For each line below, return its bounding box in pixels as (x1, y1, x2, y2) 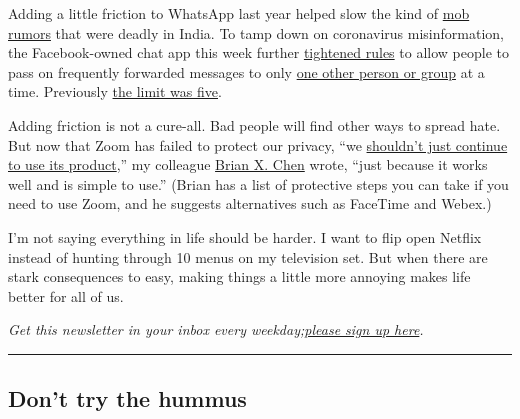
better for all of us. (8, 285, 124, 306)
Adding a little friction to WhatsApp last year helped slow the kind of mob (8, 3, 470, 23)
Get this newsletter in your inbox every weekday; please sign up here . (8, 319, 424, 340)
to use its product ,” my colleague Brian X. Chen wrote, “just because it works (8, 154, 488, 175)
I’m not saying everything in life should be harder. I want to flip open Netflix (8, 226, 482, 247)
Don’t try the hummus (8, 383, 247, 414)
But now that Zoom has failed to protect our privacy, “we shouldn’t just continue (8, 134, 508, 155)
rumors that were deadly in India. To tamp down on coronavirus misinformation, (8, 22, 504, 43)
